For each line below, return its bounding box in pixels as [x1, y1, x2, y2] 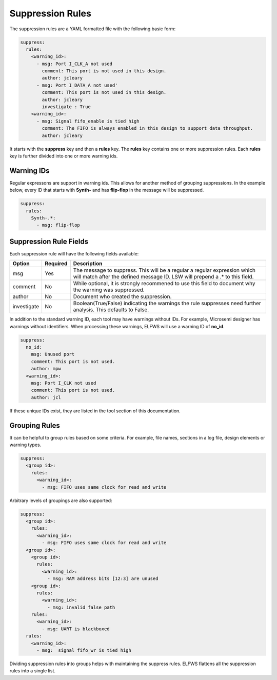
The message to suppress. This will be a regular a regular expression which [73, 267, 256, 274]
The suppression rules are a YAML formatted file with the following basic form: [9, 26, 176, 32]
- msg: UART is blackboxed [42, 626, 110, 632]
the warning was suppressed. [73, 286, 145, 293]
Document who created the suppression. [73, 293, 172, 300]
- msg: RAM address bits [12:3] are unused [47, 576, 159, 582]
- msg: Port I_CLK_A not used [36, 61, 113, 67]
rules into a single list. [9, 668, 56, 674]
